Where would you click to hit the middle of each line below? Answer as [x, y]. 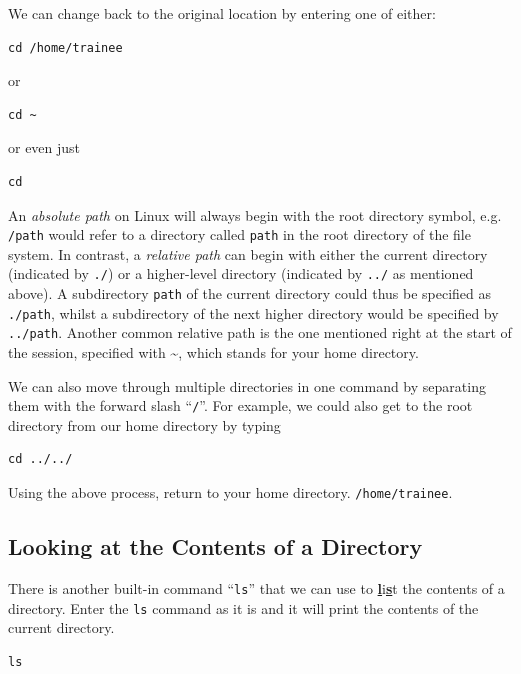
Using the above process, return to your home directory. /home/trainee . [230, 492]
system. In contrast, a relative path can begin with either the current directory [248, 253]
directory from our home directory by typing [144, 424]
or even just [44, 147]
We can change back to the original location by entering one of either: [222, 13]
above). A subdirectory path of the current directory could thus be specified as [250, 293]
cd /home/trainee [65, 47]
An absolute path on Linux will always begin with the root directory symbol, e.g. [255, 214]
